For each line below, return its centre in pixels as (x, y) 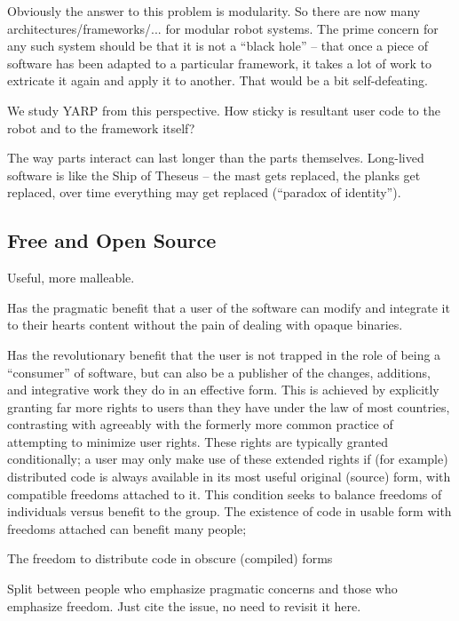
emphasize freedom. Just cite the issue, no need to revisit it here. (184, 605)
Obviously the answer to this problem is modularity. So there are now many (214, 11)
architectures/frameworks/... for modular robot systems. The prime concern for (223, 28)
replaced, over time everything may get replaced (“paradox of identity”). (204, 192)
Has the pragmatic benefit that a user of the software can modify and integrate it (229, 307)
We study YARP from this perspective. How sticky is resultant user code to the (224, 110)
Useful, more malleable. (71, 278)
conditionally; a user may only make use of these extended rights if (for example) (228, 459)
